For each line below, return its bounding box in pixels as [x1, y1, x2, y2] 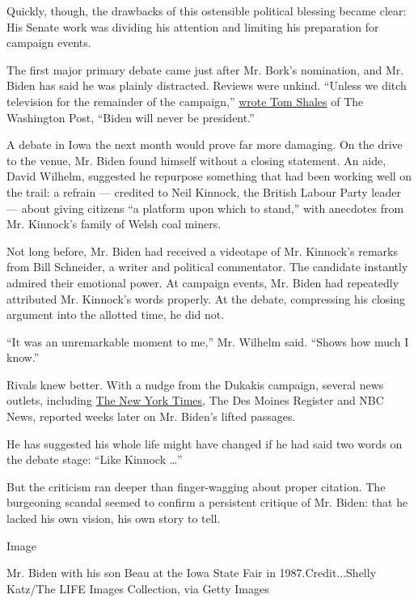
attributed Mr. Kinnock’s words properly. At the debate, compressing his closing [6, 290, 406, 307]
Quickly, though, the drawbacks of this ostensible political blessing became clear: [6, 2, 407, 19]
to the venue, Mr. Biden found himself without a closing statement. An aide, [6, 151, 386, 168]
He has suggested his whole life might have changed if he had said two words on [6, 435, 403, 452]
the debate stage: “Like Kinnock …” [6, 451, 183, 468]
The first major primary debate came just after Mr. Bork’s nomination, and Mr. [6, 61, 404, 78]
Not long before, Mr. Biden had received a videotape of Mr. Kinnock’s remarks [6, 242, 398, 259]
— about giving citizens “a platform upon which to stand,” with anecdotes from [6, 199, 404, 216]
